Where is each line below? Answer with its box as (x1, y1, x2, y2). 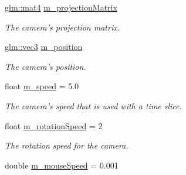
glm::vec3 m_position (5, 41, 83, 53)
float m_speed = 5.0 (5, 80, 79, 92)
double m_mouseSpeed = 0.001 (5, 159, 119, 171)
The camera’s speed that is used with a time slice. (5, 99, 182, 112)
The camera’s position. (5, 60, 86, 72)
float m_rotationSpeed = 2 (5, 119, 103, 132)
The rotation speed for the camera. (5, 139, 128, 152)
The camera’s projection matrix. (5, 21, 120, 33)
